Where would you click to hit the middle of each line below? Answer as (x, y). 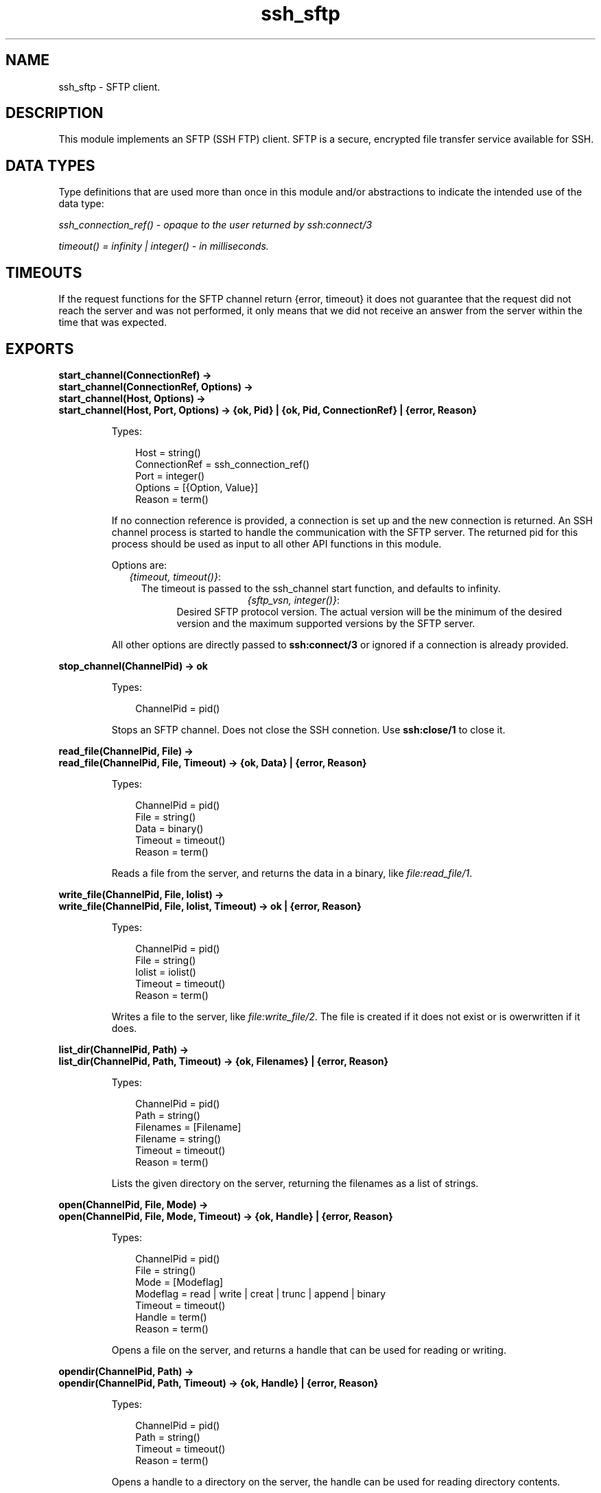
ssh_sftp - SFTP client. (109, 86)
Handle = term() (171, 1317)
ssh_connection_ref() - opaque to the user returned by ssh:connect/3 (215, 225)
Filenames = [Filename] (188, 1127)
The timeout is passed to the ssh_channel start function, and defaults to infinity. (321, 588)
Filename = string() (178, 1138)
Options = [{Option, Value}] (197, 487)
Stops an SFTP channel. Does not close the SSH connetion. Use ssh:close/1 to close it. (308, 729)
